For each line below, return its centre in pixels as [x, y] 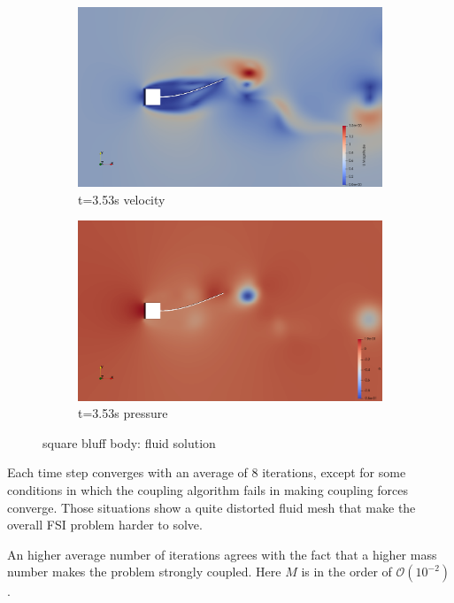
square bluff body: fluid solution [129, 442]
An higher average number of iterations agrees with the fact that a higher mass [222, 554]
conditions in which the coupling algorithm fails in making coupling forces [208, 490]
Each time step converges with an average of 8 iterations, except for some [207, 472]
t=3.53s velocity [122, 199]
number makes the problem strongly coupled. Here [144, 572]
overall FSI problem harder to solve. [105, 525]
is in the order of [346, 572]
